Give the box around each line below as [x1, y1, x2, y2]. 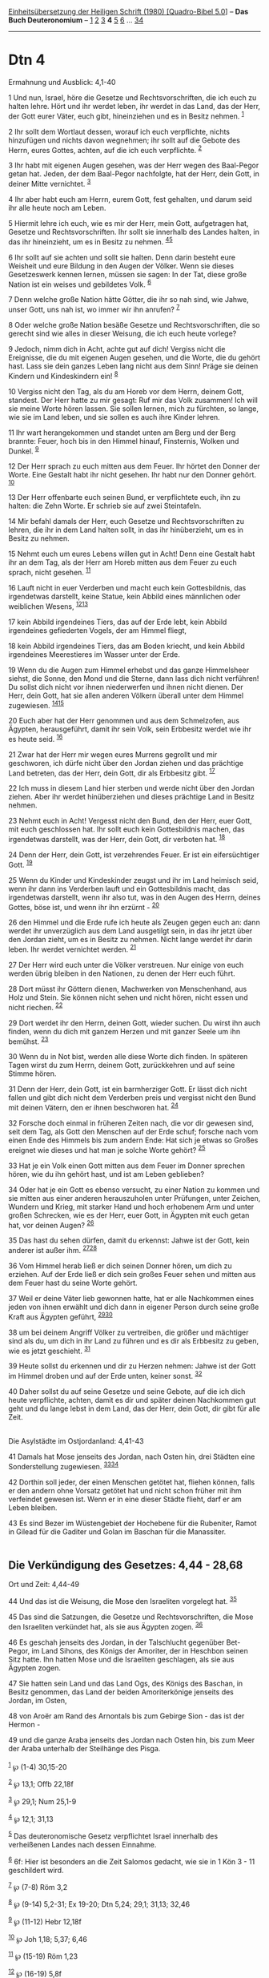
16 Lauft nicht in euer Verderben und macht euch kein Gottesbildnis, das [8, 582, 247, 592]
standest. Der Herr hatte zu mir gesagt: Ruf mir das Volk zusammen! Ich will [8, 395, 258, 405]
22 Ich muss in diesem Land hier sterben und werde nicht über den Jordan [8, 784, 255, 793]
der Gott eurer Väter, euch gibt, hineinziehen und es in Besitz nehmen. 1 [8, 110, 244, 121]
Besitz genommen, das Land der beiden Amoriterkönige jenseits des [8, 1686, 235, 1697]
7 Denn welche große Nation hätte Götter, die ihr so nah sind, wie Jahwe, [8, 295, 250, 304]
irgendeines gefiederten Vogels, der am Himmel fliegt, [8, 625, 187, 635]
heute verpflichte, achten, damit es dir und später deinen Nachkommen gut [8, 1396, 256, 1404]
